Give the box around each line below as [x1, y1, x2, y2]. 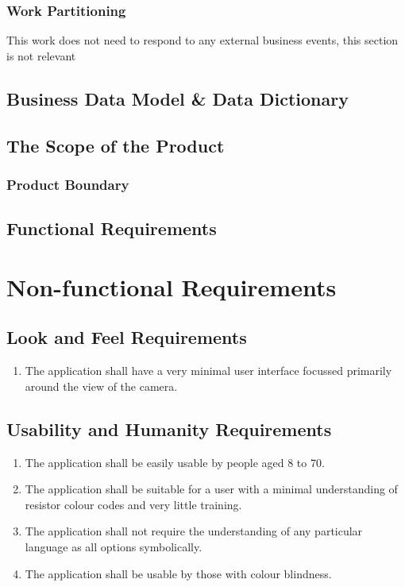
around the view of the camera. [25, 377, 178, 394]
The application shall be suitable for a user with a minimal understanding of [25, 481, 398, 497]
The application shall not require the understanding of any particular [25, 523, 363, 539]
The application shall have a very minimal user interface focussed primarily [25, 362, 392, 379]
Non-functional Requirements [6, 270, 337, 303]
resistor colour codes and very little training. [25, 496, 242, 512]
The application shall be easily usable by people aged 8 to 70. [25, 454, 325, 470]
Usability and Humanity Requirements [6, 416, 332, 441]
